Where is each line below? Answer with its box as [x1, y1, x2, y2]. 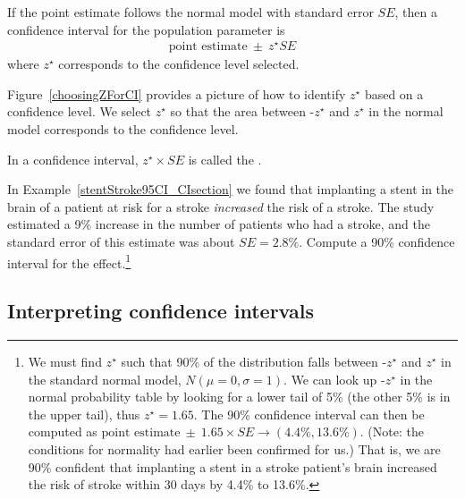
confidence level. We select [7, 102, 152, 121]
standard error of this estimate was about [7, 233, 235, 251]
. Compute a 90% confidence [299, 233, 455, 251]
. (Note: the [359, 422, 424, 441]
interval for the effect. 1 [7, 250, 131, 272]
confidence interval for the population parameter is [7, 20, 285, 38]
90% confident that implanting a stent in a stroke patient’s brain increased [28, 457, 437, 476]
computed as [28, 422, 97, 441]
